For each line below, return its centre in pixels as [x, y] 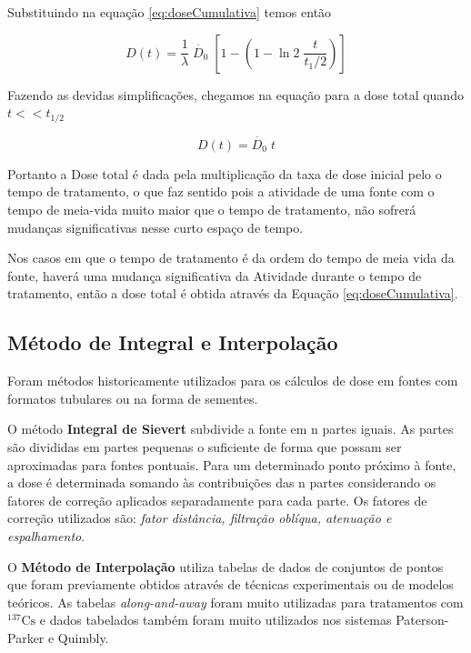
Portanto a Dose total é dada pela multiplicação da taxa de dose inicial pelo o [225, 173]
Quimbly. [83, 637]
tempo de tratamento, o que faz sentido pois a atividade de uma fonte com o [221, 191]
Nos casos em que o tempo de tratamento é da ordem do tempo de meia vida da [231, 258]
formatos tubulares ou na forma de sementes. [133, 398]
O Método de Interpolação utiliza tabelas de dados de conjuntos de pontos [225, 566]
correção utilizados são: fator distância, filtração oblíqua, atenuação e [200, 518]
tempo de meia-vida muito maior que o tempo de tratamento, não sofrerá [212, 210]
